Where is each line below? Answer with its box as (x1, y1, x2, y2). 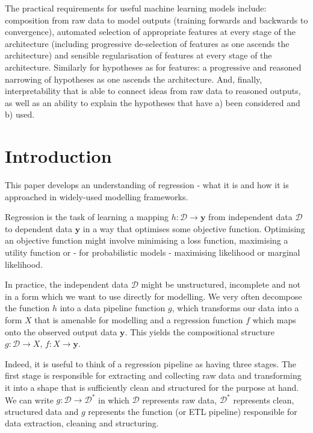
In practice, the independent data (5, 278, 129, 291)
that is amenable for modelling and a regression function (34, 314, 243, 326)
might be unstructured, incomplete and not (141, 278, 301, 291)
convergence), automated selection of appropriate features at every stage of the (5, 25, 296, 38)
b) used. (5, 108, 35, 121)
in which (98, 393, 129, 406)
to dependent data (5, 222, 73, 235)
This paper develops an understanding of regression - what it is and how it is (5, 179, 289, 191)
